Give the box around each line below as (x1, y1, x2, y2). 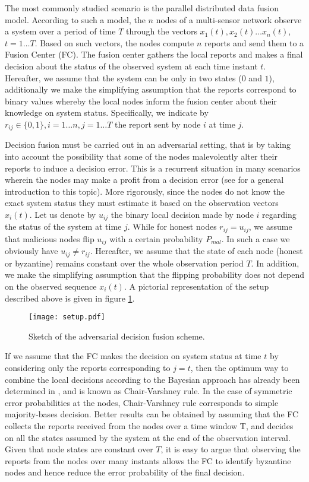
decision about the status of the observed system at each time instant (5, 59, 258, 72)
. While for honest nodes (127, 220, 217, 233)
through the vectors (126, 25, 197, 37)
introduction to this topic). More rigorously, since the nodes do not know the (5, 185, 285, 197)
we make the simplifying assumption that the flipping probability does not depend (5, 268, 305, 281)
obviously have (5, 245, 58, 257)
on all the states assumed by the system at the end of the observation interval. (5, 431, 291, 443)
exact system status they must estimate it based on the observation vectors (5, 196, 279, 209)
